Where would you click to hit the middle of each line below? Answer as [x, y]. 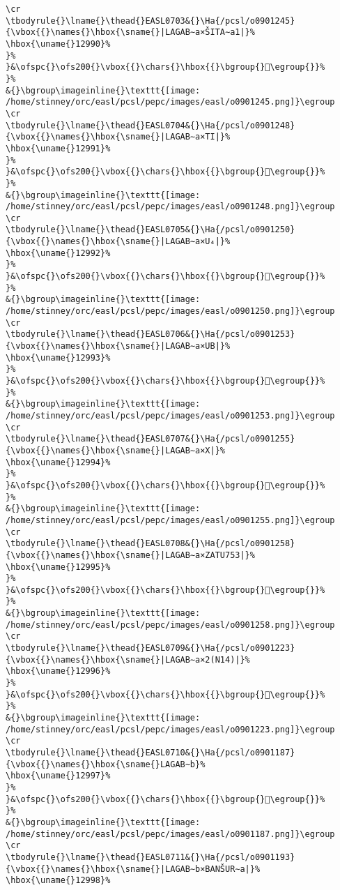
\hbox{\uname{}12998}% [58, 881]
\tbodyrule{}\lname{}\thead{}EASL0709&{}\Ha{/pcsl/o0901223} [150, 648]
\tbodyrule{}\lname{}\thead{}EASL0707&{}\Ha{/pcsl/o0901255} [150, 439]
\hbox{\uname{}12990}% [58, 44]
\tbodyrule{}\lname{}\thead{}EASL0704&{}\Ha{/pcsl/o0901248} [150, 125]
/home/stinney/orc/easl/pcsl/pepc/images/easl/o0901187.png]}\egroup [170, 834]
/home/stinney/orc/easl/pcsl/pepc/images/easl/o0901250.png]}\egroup [170, 311]
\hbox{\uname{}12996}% [58, 671]
